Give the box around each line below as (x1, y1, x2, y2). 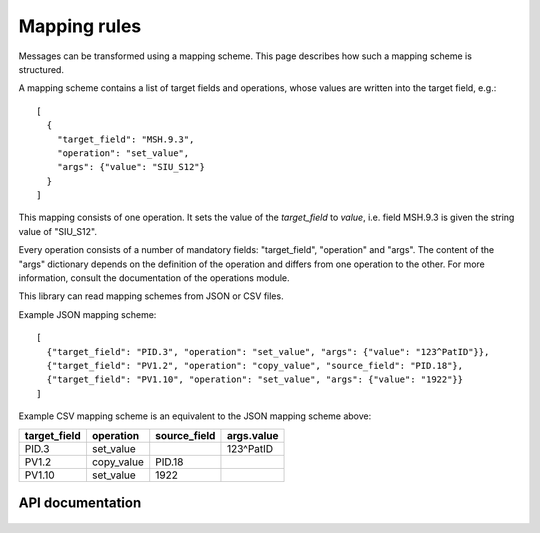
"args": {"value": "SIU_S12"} (56, 161, 205, 173)
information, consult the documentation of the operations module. (18, 272, 290, 284)
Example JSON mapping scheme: (18, 308, 157, 320)
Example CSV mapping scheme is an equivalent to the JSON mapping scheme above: (18, 410, 372, 422)
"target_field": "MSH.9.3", (56, 133, 195, 145)
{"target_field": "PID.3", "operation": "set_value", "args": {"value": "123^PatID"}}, (46, 346, 490, 357)
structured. (18, 63, 65, 75)
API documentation (18, 494, 142, 511)
